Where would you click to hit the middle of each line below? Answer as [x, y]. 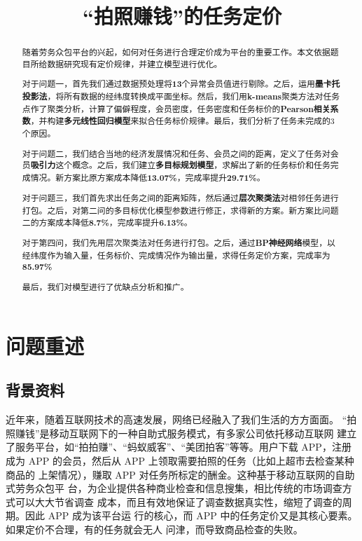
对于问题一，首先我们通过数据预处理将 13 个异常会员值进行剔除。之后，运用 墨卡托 [181, 84]
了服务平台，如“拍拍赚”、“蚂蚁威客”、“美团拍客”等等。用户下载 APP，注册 [179, 447]
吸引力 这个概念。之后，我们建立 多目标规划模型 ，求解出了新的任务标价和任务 [180, 165]
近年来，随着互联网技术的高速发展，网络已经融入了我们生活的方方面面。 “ [176, 419]
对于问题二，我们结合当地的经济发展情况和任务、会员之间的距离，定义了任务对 [176, 153]
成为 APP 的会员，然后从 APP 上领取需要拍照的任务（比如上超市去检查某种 [180, 460]
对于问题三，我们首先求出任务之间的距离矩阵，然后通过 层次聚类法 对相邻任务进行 [180, 198]
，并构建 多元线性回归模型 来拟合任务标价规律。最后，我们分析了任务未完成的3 [182, 121]
